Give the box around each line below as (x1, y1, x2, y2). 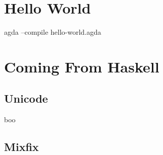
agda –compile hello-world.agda (4, 27, 101, 37)
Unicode (4, 91, 48, 106)
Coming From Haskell (4, 56, 159, 76)
